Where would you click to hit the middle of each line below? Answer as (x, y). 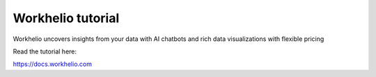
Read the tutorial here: (45, 51)
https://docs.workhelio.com (52, 64)
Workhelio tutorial (66, 18)
